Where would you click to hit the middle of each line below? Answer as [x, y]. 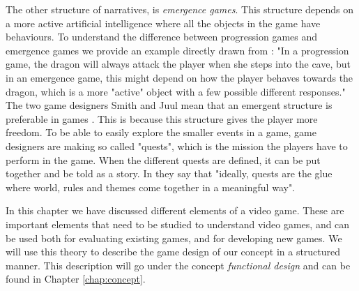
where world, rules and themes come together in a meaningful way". [151, 187]
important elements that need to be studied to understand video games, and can [178, 224]
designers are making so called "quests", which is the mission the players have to [177, 145]
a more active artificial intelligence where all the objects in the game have [163, 23]
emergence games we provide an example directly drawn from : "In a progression [177, 50]
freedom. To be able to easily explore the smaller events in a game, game [161, 132]
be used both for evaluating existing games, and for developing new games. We [174, 238]
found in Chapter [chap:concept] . [76, 279]
